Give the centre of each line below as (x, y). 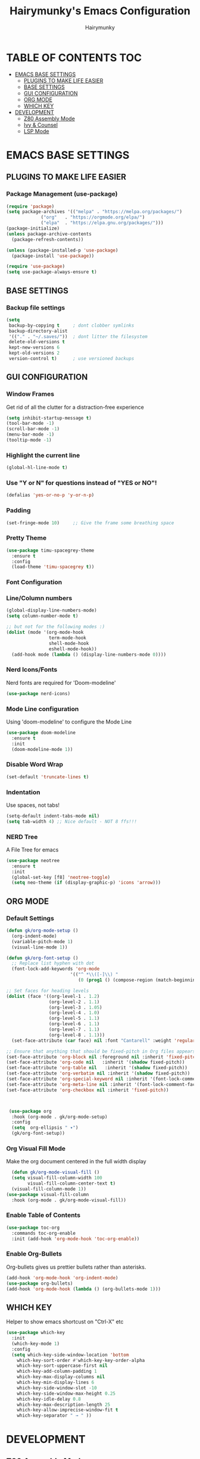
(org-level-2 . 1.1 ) (74, 1002)
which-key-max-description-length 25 (64, 1405)
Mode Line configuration (43, 709)
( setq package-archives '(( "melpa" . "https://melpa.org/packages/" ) (94, 212)
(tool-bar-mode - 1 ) (30, 424)
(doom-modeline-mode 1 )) (42, 749)
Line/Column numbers (39, 598)
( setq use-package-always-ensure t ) (51, 272)
